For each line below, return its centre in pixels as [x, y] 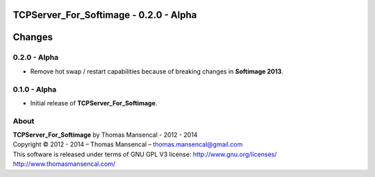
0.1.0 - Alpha [35, 89]
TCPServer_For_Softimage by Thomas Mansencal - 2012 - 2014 [105, 135]
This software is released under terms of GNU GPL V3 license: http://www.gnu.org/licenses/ [145, 154]
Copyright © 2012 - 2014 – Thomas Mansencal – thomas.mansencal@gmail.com [128, 144]
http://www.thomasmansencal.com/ [64, 164]
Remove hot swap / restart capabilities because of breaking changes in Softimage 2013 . [157, 71]
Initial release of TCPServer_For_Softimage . [94, 103]
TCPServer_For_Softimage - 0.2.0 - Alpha [105, 15]
